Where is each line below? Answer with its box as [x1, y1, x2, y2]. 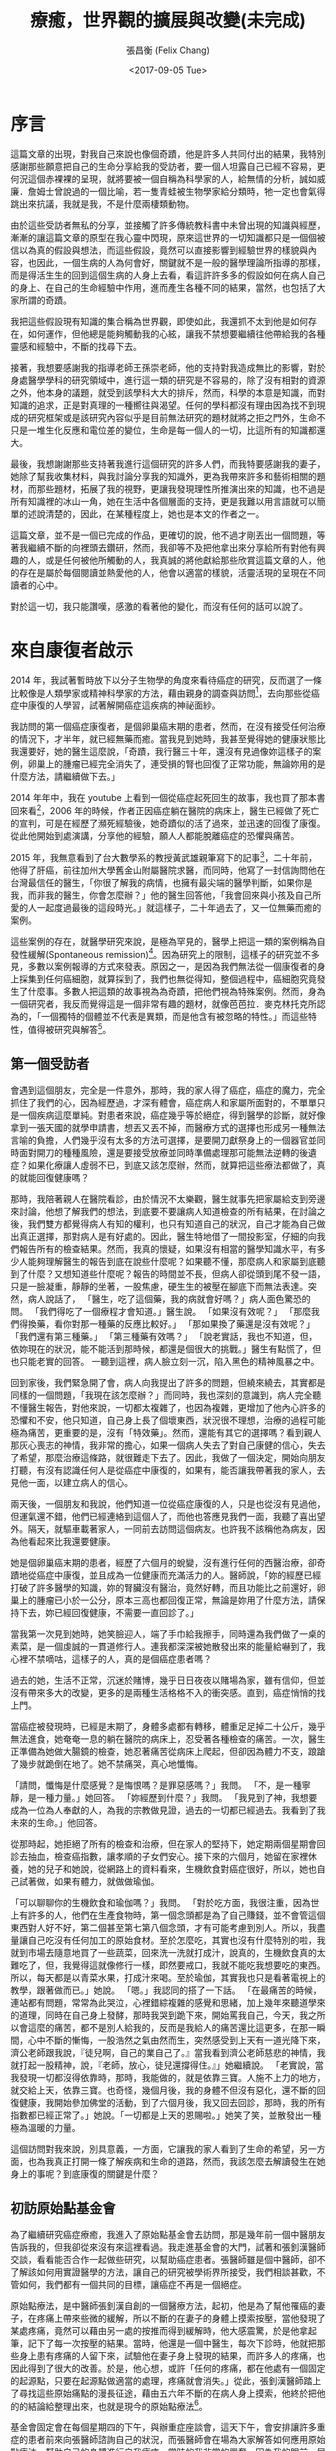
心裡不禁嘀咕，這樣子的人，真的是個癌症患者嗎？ [10, 1652, 212, 1665]
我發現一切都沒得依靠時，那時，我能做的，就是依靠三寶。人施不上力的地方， [10, 2071, 326, 2083]
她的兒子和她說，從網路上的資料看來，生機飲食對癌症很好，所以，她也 [27, 1862, 317, 1875]
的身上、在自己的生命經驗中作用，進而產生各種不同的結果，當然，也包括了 [10, 281, 317, 293]
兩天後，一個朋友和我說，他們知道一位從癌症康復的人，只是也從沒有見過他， [10, 1497, 326, 1510]
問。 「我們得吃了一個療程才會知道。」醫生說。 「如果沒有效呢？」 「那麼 [10, 1305, 312, 1317]
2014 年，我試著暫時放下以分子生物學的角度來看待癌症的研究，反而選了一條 [10, 674, 323, 686]
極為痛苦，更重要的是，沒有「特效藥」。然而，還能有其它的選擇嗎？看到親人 [10, 1426, 322, 1438]
